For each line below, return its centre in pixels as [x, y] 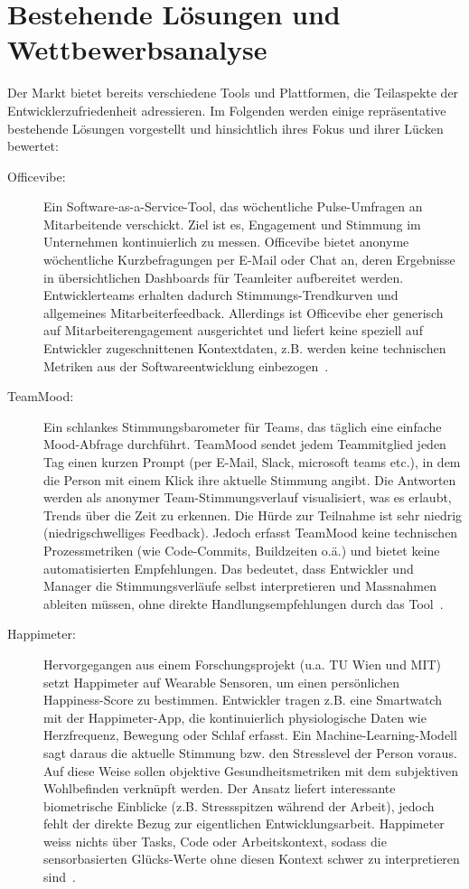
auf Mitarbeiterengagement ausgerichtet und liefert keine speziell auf [233, 330]
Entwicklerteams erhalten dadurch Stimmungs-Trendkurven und [221, 295]
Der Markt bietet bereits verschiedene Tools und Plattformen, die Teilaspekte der [233, 93]
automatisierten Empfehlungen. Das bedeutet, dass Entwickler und [229, 568]
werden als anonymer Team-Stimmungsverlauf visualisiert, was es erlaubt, [248, 497]
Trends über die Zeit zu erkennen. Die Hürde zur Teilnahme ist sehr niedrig [253, 515]
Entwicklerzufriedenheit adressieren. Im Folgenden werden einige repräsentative [227, 110]
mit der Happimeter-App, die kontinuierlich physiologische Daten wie [235, 717]
